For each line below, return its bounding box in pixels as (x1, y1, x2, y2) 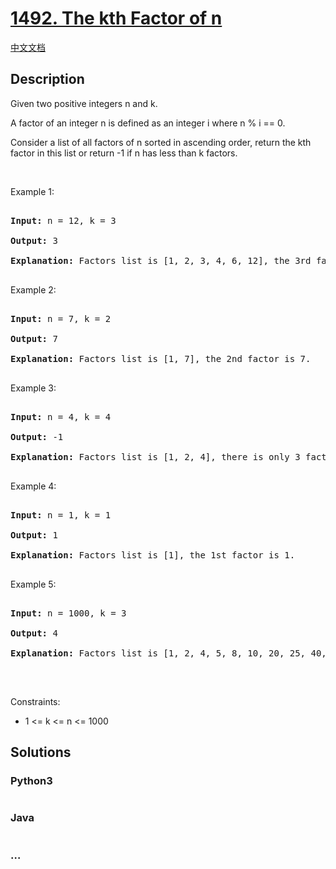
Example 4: (10, 480, 57, 492)
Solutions (10, 744, 72, 761)
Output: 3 (10, 235, 58, 246)
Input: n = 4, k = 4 (10, 411, 112, 422)
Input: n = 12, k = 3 (10, 215, 117, 226)
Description (10, 71, 85, 88)
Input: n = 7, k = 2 (10, 313, 112, 324)
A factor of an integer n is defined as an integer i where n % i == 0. (10, 117, 286, 129)
